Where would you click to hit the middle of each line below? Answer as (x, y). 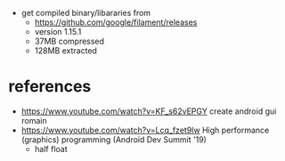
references (50, 87)
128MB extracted (65, 51)
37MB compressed (69, 41)
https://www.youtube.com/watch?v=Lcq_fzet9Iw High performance (145, 130)
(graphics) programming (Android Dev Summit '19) (114, 139)
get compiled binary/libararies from (86, 13)
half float (51, 149)
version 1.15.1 (58, 32)
